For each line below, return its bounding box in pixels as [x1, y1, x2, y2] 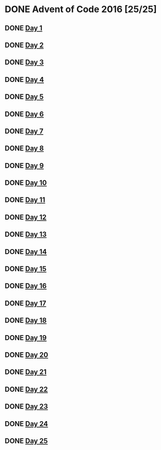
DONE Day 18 [5, 316, 47, 325]
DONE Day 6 [5, 110, 44, 118]
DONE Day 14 [5, 247, 47, 256]
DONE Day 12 [5, 213, 46, 221]
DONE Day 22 [5, 385, 48, 393]
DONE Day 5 [5, 93, 44, 101]
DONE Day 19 [5, 333, 47, 342]
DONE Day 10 [5, 179, 47, 187]
